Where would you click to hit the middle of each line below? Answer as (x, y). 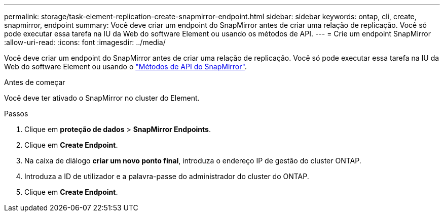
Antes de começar (35, 82)
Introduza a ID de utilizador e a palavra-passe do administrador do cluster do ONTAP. (167, 176)
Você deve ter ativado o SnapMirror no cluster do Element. (102, 98)
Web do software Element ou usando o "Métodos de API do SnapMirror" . (125, 67)
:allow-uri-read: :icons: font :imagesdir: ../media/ (85, 42)
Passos (16, 114)
